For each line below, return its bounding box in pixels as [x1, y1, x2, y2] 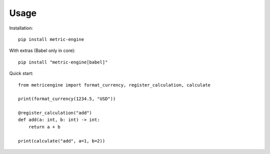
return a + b [28, 124, 60, 129]
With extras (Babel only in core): [9, 47, 76, 53]
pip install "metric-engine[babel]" [18, 59, 108, 65]
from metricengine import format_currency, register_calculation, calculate [18, 82, 211, 87]
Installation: [9, 25, 33, 31]
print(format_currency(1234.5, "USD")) [18, 96, 116, 102]
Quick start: [9, 70, 33, 76]
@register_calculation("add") [18, 110, 92, 116]
